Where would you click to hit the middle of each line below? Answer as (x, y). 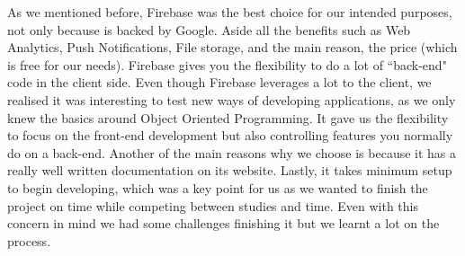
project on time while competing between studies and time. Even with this (213, 205)
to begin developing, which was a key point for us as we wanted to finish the (218, 187)
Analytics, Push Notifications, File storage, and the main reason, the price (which (232, 47)
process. (29, 240)
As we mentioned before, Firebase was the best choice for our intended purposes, (230, 12)
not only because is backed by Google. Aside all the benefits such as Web (209, 29)
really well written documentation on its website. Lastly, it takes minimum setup (230, 170)
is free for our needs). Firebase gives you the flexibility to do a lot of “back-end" (227, 64)
